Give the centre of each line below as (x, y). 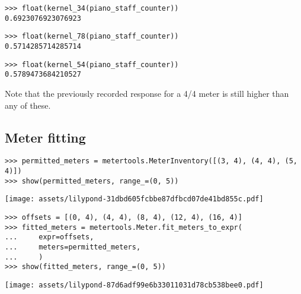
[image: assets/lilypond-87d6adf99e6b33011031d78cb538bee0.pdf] (134, 285)
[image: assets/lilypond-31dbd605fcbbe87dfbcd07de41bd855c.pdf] (134, 199)
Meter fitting (45, 137)
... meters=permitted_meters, (73, 247)
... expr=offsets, (49, 237)
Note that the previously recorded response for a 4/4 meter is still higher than (147, 93)
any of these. (28, 105)
